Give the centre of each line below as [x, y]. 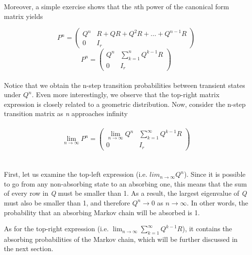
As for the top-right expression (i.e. [56, 229]
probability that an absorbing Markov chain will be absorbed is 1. [102, 212]
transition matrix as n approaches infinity [66, 113]
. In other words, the [218, 202]
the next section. [29, 248]
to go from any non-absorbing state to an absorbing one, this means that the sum [126, 183]
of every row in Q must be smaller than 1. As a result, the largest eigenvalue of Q [125, 193]
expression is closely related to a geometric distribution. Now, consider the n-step [125, 104]
